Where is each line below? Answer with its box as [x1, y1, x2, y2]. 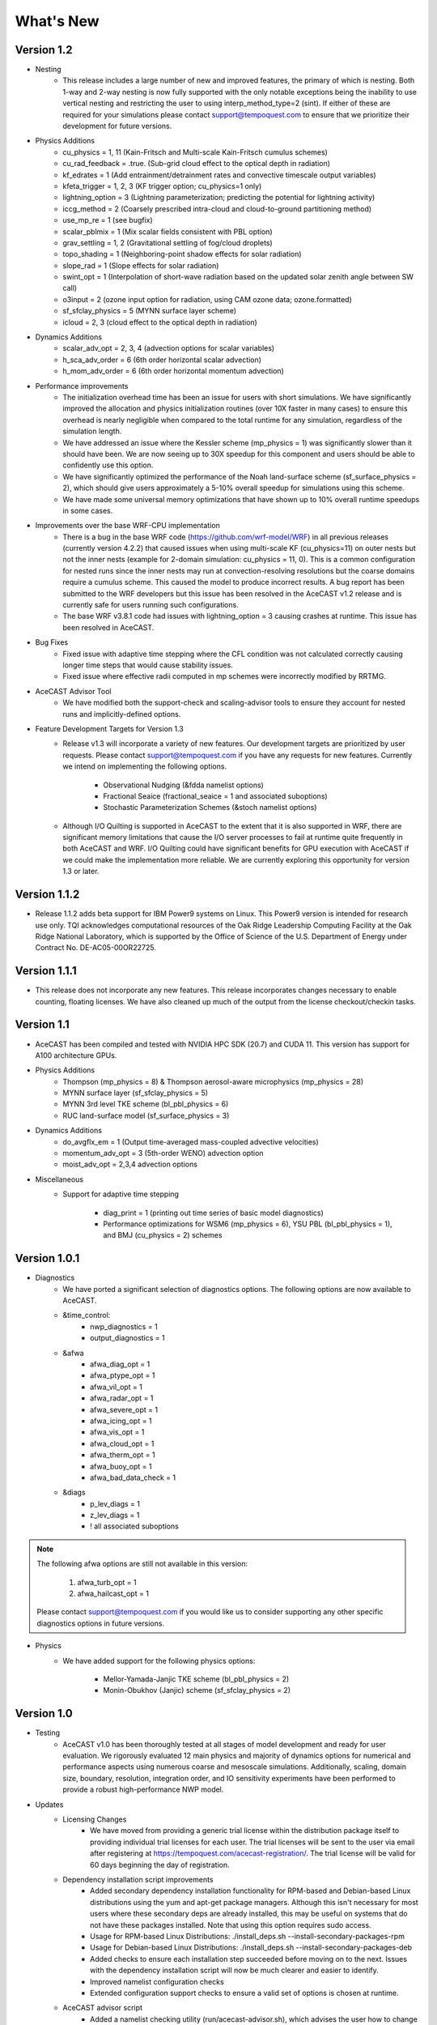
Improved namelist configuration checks [90, 1976, 224, 1986]
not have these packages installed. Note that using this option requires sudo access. [90, 1920, 371, 1929]
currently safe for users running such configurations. [62, 600, 239, 610]
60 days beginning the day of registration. [90, 1860, 230, 1869]
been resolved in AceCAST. [62, 622, 155, 632]
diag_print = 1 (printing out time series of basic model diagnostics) [103, 1208, 324, 1217]
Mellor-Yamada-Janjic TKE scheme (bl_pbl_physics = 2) [103, 1674, 290, 1684]
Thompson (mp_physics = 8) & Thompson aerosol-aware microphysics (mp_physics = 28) [62, 1076, 364, 1086]
